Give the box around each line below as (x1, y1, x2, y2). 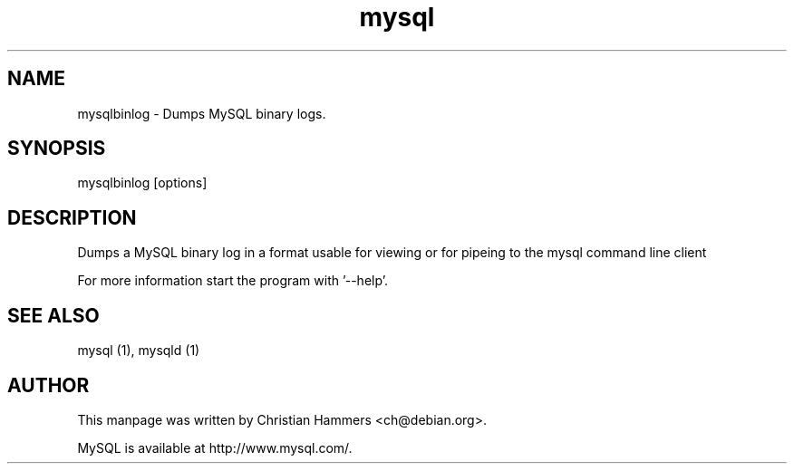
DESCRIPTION (7, 206, 137, 229)
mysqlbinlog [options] (77, 175, 208, 191)
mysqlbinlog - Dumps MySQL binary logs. (77, 105, 326, 121)
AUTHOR (7, 373, 90, 397)
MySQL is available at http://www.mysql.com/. (77, 439, 353, 456)
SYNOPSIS (7, 137, 106, 160)
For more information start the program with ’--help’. (77, 273, 388, 289)
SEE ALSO (7, 303, 100, 327)
